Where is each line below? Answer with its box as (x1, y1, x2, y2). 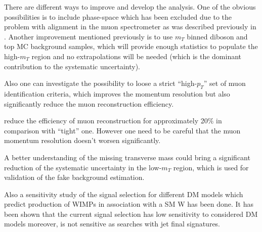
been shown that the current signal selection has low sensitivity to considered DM (4, 208, 258, 219)
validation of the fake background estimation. (4, 172, 145, 182)
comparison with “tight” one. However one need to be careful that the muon (4, 125, 241, 135)
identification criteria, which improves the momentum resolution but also (4, 88, 230, 99)
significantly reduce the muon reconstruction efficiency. (4, 98, 174, 109)
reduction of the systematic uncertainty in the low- (4, 162, 162, 172)
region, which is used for (173, 162, 249, 172)
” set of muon (203, 78, 246, 88)
